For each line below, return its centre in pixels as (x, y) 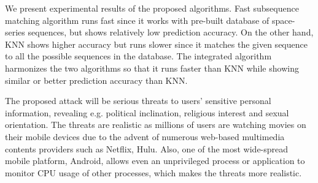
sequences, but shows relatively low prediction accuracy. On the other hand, (171, 32)
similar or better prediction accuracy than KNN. (96, 80)
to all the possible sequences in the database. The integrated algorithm (138, 56)
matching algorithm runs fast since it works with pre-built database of (137, 20)
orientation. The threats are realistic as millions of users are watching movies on (156, 125)
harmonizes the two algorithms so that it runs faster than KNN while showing (152, 68)
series (15, 32)
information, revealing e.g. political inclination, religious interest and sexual (147, 112)
